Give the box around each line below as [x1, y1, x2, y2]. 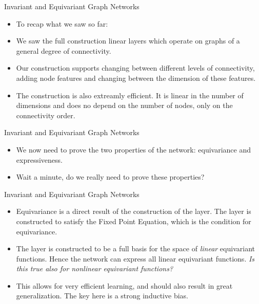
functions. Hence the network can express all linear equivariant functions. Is [16, 253, 255, 264]
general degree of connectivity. [16, 45, 111, 56]
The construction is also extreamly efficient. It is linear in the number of [16, 90, 244, 100]
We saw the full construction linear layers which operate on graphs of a [16, 35, 240, 46]
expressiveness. [16, 154, 63, 165]
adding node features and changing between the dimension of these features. [16, 72, 256, 83]
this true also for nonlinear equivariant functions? [16, 263, 173, 274]
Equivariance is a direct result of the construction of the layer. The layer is [16, 206, 251, 216]
